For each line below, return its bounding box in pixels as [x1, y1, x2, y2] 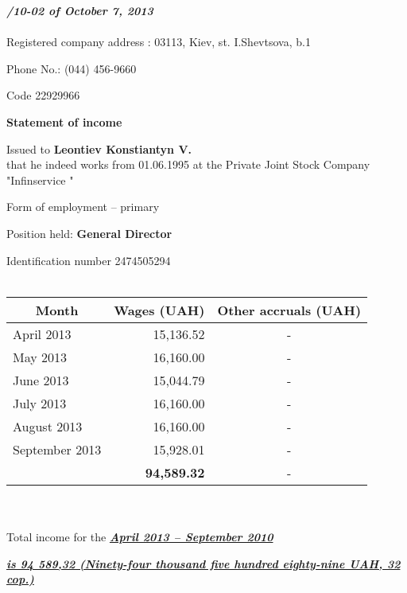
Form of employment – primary [6, 198, 160, 215]
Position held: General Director [6, 224, 172, 241]
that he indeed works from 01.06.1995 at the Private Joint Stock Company [6, 156, 370, 173]
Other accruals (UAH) [217, 300, 362, 319]
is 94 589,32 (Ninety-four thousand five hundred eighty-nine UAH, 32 [6, 555, 401, 572]
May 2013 [13, 347, 68, 366]
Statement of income [6, 113, 122, 130]
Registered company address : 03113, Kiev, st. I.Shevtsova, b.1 [6, 33, 311, 50]
